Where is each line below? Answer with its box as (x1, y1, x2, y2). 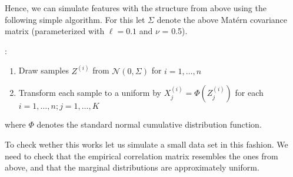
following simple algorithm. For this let (5, 13, 145, 25)
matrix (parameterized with (5, 25, 105, 37)
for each (235, 86, 264, 99)
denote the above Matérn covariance (157, 13, 288, 25)
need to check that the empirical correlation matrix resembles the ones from (5, 149, 278, 162)
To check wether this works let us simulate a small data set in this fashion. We (5, 138, 288, 150)
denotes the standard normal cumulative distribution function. (36, 118, 262, 131)
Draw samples (18, 64, 69, 76)
